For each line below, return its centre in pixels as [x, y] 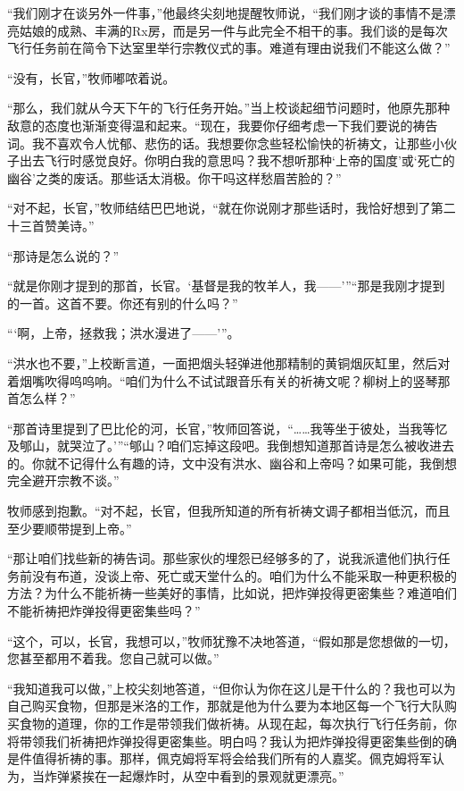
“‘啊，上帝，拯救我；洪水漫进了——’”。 [124, 333]
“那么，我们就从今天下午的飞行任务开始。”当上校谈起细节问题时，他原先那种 [229, 108]
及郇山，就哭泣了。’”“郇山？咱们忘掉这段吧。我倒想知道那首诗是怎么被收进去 [231, 446]
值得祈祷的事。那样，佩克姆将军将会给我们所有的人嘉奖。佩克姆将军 [232, 758]
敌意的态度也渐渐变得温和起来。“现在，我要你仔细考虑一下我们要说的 [210, 125]
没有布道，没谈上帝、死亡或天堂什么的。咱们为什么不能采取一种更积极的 [244, 575]
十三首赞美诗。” [51, 225]
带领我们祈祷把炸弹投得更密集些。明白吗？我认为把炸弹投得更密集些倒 [225, 741]
